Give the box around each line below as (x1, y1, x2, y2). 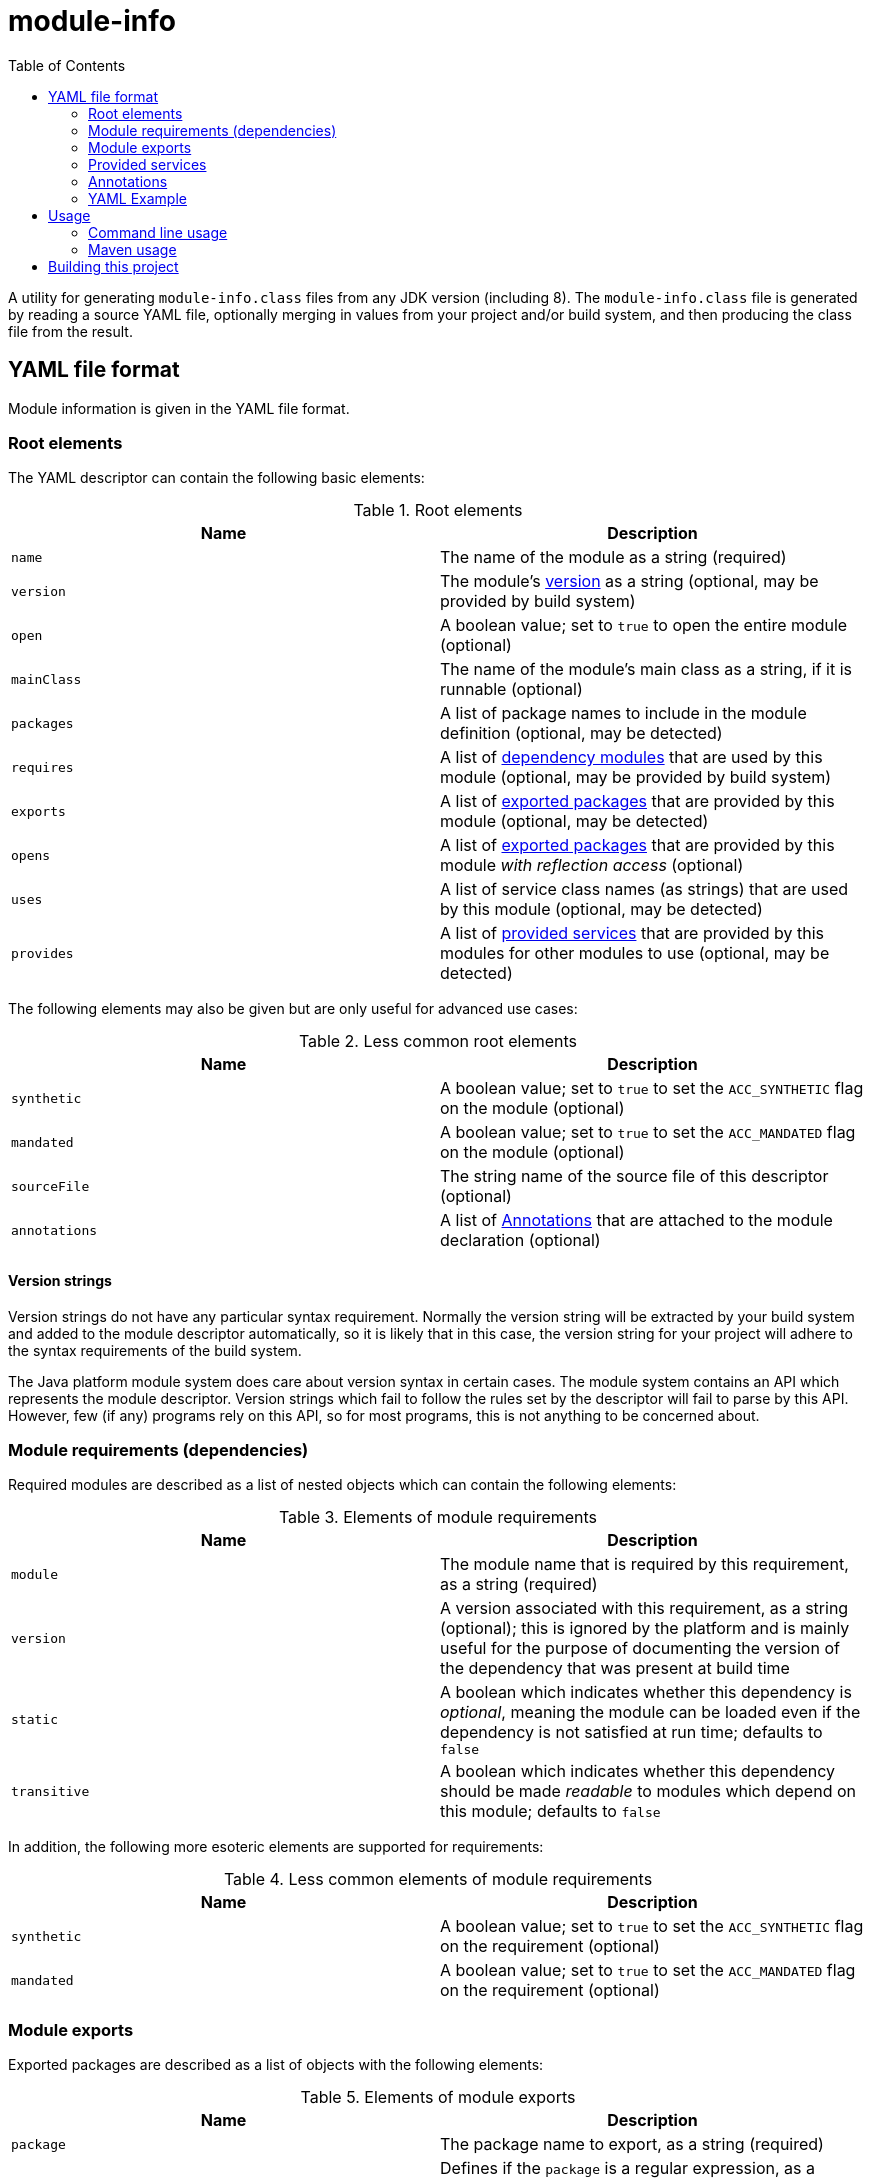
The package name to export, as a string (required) (440, 2134, 824, 2155)
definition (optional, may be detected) (440, 723, 723, 744)
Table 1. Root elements (353, 500, 523, 521)
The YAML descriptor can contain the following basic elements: (8, 469, 425, 487)
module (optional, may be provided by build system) (440, 767, 832, 788)
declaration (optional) (440, 1230, 601, 1251)
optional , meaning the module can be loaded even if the (440, 1702, 861, 1723)
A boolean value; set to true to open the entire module (440, 615, 848, 636)
